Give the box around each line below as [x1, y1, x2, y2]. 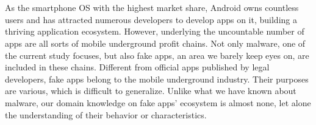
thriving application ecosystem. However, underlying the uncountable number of [5, 25, 304, 38]
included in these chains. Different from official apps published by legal [5, 61, 270, 73]
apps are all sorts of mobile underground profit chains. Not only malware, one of [5, 36, 306, 49]
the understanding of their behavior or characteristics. [5, 108, 207, 121]
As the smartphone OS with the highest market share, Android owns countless [5, 1, 299, 14]
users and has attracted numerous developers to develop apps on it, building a [5, 13, 297, 25]
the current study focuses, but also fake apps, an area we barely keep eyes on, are [5, 49, 309, 61]
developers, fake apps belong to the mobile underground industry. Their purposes [5, 72, 309, 85]
